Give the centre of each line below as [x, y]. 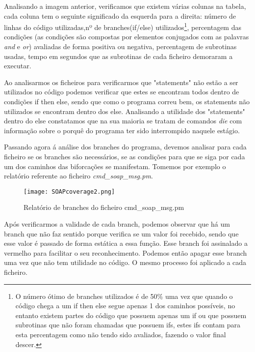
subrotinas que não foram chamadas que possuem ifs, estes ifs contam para [128, 325]
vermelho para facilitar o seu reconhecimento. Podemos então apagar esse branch [126, 252]
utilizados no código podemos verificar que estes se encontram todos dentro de [122, 92]
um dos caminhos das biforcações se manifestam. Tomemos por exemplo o [115, 166]
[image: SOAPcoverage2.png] [69, 191]
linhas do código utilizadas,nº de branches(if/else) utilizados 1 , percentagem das [123, 26]
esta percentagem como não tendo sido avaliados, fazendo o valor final [121, 334]
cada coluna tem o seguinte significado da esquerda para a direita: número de [120, 15]
